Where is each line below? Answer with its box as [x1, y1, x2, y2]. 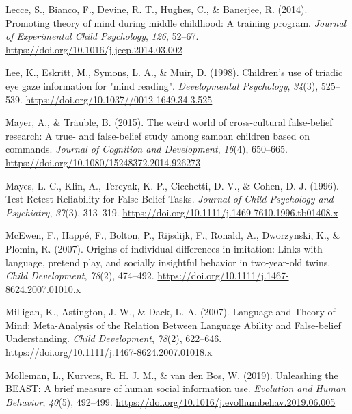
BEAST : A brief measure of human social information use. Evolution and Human [5, 381, 346, 396]
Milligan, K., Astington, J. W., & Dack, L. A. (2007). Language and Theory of [5, 305, 336, 319]
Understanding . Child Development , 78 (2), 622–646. [5, 331, 222, 346]
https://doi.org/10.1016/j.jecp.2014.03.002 [5, 42, 182, 56]
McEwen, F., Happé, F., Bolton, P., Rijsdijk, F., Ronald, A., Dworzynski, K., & [5, 228, 340, 242]
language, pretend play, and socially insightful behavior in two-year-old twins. [5, 255, 331, 269]
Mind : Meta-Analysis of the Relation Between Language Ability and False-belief [5, 318, 341, 332]
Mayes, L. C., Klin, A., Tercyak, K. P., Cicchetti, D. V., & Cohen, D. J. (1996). [5, 178, 339, 192]
